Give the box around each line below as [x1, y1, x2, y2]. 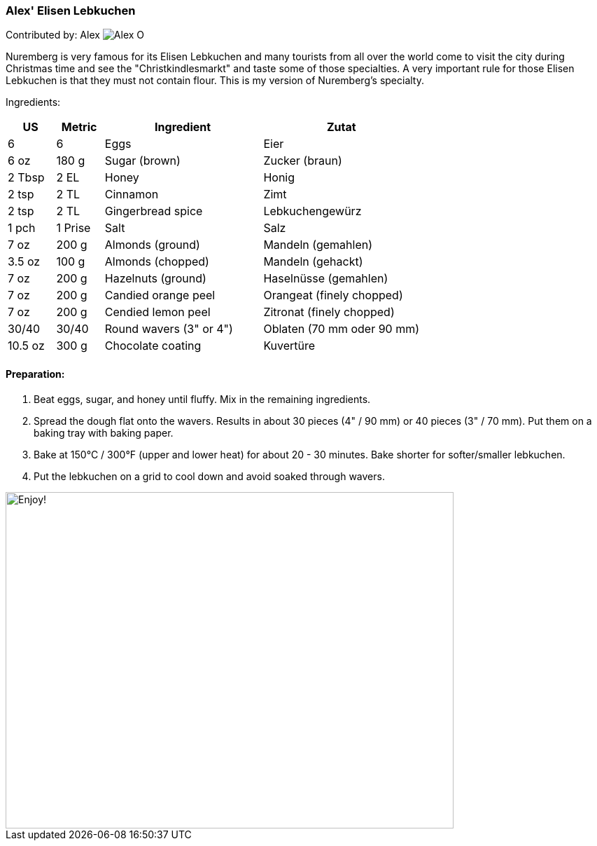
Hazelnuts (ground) [104, 271, 206, 286]
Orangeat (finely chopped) [263, 288, 403, 303]
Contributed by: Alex [6, 29, 100, 41]
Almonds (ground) [104, 238, 200, 252]
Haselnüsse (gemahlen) [263, 271, 388, 286]
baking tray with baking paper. [34, 426, 174, 439]
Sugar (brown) [104, 153, 181, 168]
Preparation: [6, 367, 65, 380]
